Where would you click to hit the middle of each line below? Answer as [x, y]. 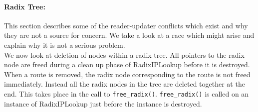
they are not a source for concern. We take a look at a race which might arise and [129, 35]
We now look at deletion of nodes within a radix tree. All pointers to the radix [124, 55]
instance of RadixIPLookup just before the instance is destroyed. [103, 103]
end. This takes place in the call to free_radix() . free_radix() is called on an [127, 93]
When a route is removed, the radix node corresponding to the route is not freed [127, 74]
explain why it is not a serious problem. [65, 45]
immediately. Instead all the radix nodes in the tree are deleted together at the [125, 84]
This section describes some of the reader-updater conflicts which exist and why [126, 25]
